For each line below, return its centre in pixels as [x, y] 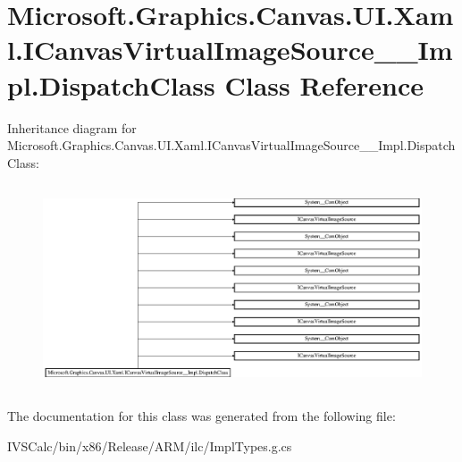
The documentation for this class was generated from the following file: [202, 416]
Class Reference [324, 84]
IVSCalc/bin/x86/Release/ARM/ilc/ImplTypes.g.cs [150, 445]
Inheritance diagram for [72, 127]
